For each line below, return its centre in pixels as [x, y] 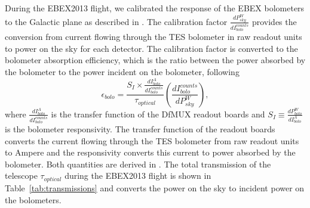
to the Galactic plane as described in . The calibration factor [116, 21]
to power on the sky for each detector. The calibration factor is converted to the [151, 48]
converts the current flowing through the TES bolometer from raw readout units [152, 140]
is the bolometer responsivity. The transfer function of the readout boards [140, 129]
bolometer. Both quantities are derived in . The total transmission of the [138, 164]
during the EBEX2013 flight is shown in [138, 176]
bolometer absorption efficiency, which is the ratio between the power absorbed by [155, 60]
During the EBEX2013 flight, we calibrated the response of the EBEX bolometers [155, 8]
